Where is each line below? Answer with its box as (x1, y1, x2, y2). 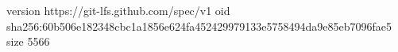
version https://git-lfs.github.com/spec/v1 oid (6, 2, 230, 18)
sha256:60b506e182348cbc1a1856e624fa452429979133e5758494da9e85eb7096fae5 (6, 17, 392, 34)
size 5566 (6, 33, 50, 50)
